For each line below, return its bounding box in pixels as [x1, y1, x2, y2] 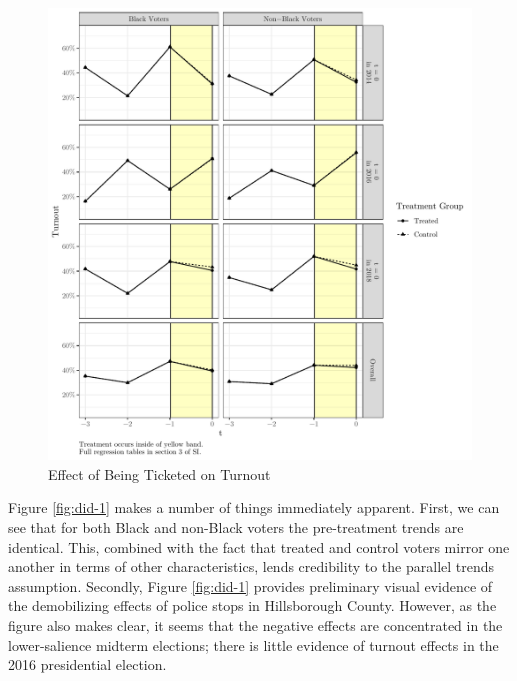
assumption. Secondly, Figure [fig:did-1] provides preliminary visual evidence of [8, 575, 493, 596]
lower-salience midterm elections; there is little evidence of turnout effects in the [8, 634, 499, 655]
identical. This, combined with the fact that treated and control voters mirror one [8, 536, 510, 557]
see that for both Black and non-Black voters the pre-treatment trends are [8, 517, 464, 538]
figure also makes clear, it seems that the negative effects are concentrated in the [8, 615, 503, 636]
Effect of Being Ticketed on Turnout [48, 463, 271, 484]
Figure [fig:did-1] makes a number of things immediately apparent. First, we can [8, 497, 500, 518]
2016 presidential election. [8, 654, 167, 675]
